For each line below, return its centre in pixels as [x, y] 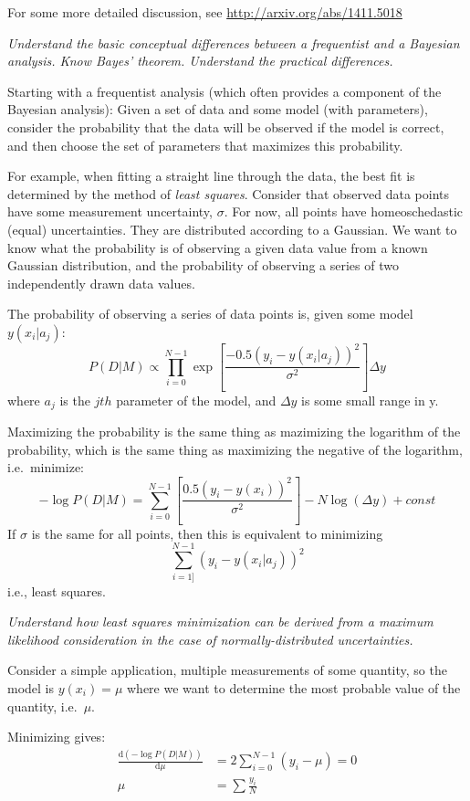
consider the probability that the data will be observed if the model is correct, [226, 126]
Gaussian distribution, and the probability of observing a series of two [203, 265]
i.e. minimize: [46, 467]
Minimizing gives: [57, 737]
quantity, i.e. [42, 706]
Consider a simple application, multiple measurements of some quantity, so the [227, 670]
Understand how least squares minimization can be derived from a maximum [220, 622]
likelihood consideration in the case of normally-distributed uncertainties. [210, 639]
